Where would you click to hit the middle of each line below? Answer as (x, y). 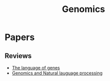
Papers (20, 37)
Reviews (18, 56)
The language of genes (36, 68)
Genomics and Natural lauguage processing (57, 73)
